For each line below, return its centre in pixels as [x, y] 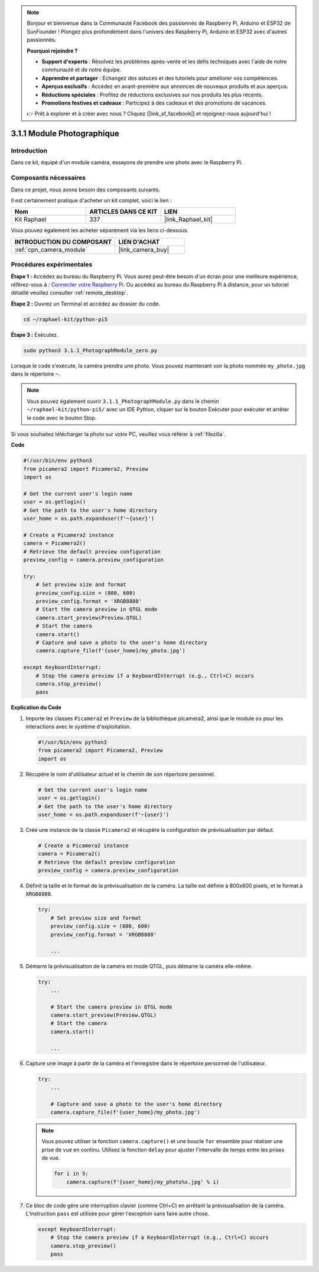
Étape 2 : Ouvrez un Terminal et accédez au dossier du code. [86, 304]
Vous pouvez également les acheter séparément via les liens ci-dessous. [100, 230]
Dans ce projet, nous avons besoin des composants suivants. [86, 190]
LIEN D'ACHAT [139, 242]
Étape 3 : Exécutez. [35, 334]
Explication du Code [36, 707]
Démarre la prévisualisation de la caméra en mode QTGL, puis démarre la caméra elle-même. [139, 967]
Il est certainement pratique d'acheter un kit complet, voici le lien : [91, 200]
